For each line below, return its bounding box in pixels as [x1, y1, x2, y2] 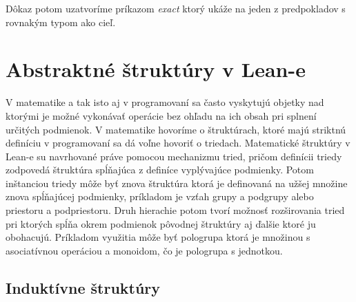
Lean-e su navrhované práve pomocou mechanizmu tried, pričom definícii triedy [6, 149, 342, 163]
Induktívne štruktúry [6, 277, 161, 298]
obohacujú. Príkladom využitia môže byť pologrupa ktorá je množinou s [6, 230, 310, 244]
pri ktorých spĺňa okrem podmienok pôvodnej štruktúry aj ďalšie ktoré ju [6, 216, 316, 230]
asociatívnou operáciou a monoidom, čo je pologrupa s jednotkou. [6, 243, 283, 257]
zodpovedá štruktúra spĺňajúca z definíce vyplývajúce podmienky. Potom [6, 162, 314, 177]
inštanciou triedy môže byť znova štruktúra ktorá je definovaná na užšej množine [6, 175, 348, 190]
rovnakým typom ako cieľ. [6, 14, 116, 29]
